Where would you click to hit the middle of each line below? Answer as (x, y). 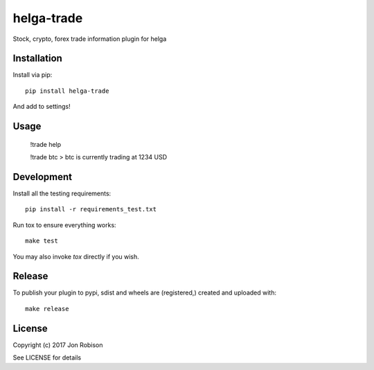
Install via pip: (33, 75)
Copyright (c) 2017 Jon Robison (58, 345)
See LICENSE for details (47, 358)
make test (42, 241)
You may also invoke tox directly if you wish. (76, 256)
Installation (37, 59)
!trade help (46, 144)
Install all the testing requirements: (62, 193)
